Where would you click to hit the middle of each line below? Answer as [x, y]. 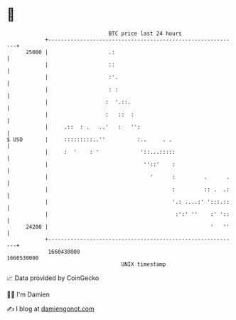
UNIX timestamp [144, 264]
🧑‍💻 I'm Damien [28, 294]
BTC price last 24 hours [145, 33]
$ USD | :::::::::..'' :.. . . [90, 139]
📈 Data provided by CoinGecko [53, 278]
